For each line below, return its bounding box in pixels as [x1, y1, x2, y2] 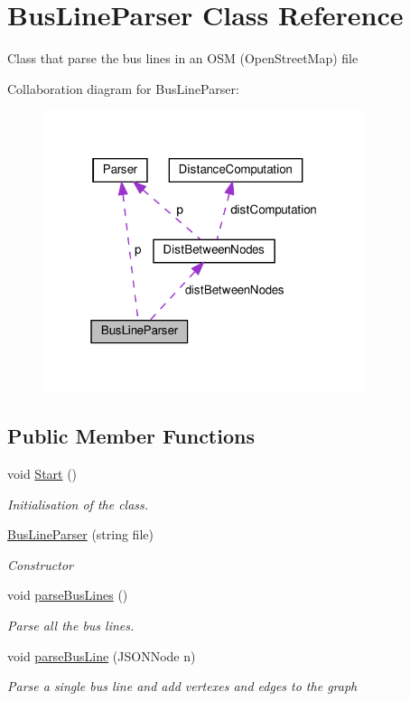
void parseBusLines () [7, 585, 128, 604]
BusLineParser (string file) [7, 525, 154, 544]
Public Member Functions [7, 422, 255, 450]
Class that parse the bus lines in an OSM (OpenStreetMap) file [7, 49, 359, 68]
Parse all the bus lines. [7, 616, 135, 635]
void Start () [7, 464, 78, 483]
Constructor [7, 555, 73, 574]
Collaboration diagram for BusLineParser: [7, 79, 239, 98]
